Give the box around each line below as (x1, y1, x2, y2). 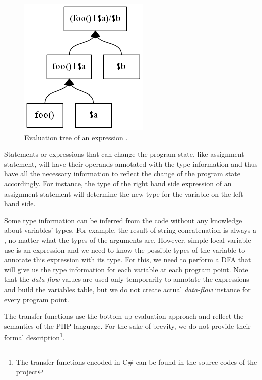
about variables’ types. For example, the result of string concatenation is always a (4, 225, 256, 235)
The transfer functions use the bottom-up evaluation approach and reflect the (4, 311, 244, 321)
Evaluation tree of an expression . (24, 132, 128, 142)
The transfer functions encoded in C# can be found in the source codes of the (16, 356, 257, 367)
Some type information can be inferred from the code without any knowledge (4, 215, 242, 225)
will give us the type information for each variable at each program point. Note (4, 264, 248, 274)
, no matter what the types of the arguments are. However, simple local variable (4, 234, 251, 245)
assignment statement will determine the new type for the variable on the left (4, 188, 243, 199)
